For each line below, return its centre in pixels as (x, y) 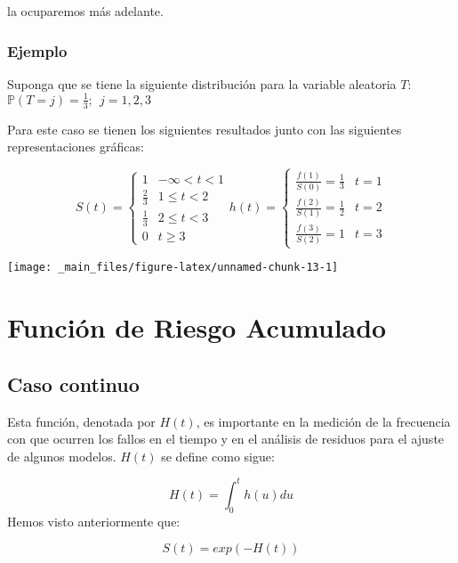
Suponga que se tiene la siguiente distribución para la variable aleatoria (202, 83)
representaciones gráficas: (76, 147)
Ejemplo (37, 50)
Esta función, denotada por (81, 421)
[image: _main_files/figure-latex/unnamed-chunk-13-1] (173, 268)
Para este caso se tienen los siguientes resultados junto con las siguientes (205, 129)
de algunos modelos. (62, 456)
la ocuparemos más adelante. (85, 11)
